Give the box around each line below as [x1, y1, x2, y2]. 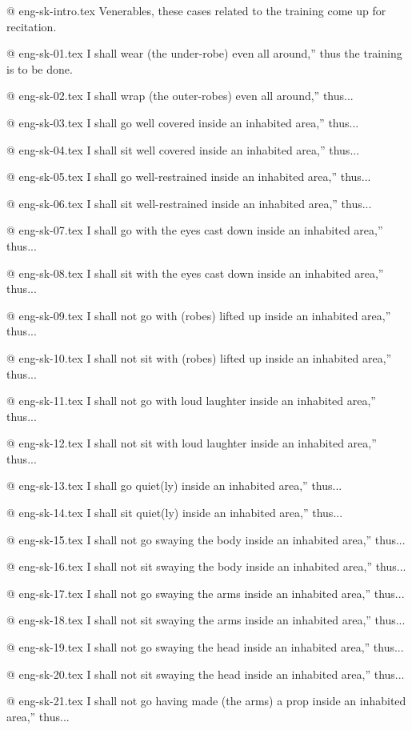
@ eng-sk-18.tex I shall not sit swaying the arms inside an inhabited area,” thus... [6, 612, 406, 628]
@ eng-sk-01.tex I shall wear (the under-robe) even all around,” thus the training [6, 45, 402, 62]
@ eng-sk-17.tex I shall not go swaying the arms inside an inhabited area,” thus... [6, 584, 405, 601]
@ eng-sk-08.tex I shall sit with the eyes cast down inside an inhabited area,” [6, 264, 384, 281]
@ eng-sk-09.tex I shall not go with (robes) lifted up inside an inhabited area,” [6, 307, 391, 323]
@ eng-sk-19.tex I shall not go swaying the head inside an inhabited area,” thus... [6, 639, 404, 656]
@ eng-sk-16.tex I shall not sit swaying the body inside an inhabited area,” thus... [6, 558, 406, 575]
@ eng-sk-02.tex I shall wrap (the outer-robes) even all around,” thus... [6, 87, 354, 104]
